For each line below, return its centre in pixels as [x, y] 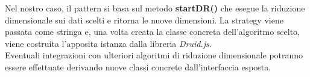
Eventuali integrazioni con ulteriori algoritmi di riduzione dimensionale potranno [154, 55]
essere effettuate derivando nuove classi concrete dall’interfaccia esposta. [138, 66]
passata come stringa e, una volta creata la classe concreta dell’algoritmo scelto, [152, 32]
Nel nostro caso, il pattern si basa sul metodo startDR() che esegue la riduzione [155, 8]
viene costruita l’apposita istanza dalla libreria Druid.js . [108, 43]
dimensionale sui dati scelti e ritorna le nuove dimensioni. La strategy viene [144, 20]
